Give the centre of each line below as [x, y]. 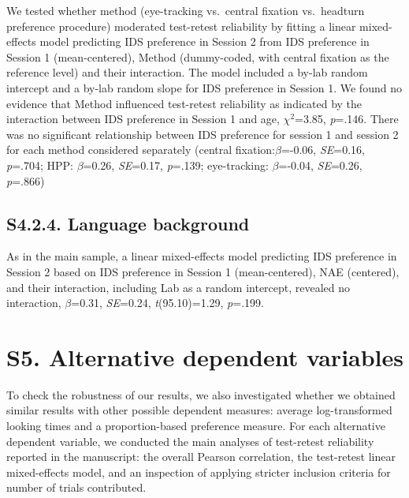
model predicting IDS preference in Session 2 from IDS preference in [204, 41]
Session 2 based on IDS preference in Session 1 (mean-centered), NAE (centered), [203, 271]
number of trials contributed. [76, 487]
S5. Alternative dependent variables [205, 356]
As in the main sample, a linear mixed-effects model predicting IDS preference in [202, 256]
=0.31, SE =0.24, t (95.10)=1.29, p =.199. [167, 303]
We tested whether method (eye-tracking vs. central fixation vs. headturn [186, 10]
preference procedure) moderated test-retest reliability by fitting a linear [181, 26]
